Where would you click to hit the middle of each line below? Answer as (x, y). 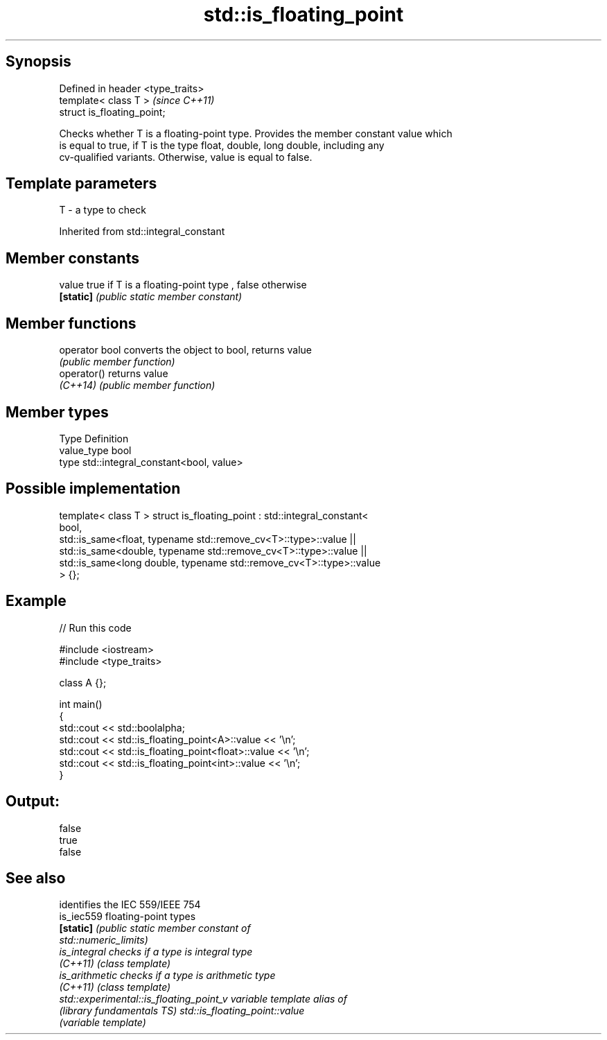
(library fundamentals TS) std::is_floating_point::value (182, 1011)
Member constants (72, 258)
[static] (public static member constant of (155, 928)
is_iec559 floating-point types (127, 917)
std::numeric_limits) (104, 940)
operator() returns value (114, 374)
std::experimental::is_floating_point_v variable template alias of (203, 999)
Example (36, 601)
